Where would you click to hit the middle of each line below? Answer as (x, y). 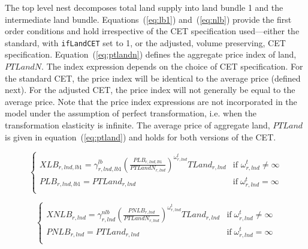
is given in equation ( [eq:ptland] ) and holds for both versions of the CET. (141, 136)
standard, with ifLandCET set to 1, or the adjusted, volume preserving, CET (145, 42)
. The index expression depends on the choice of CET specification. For (172, 66)
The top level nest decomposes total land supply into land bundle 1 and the (144, 7)
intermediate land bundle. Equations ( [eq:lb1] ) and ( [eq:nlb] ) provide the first (148, 19)
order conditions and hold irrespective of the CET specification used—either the (152, 31)
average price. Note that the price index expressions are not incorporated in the (151, 101)
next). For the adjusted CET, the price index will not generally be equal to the (150, 90)
